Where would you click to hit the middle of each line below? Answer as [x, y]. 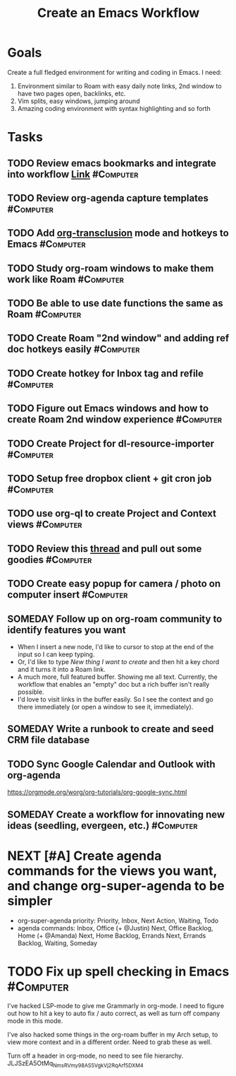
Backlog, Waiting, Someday [57, 943]
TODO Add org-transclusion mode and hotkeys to [118, 233]
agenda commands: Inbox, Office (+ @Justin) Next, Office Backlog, [115, 928]
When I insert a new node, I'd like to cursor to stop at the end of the [116, 647]
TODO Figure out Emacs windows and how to [108, 409]
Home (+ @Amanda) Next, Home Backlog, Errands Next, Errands [112, 935]
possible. [31, 692]
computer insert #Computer [68, 595]
